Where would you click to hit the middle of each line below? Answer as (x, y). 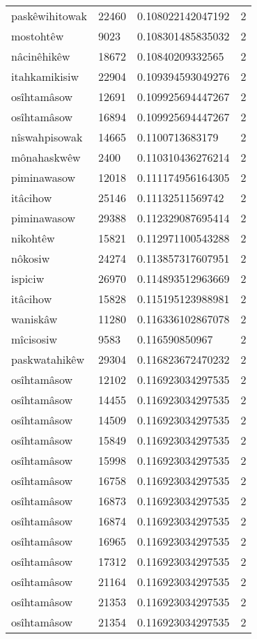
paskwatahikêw (48, 359)
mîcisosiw (34, 339)
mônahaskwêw (46, 157)
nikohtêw (33, 238)
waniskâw (34, 319)
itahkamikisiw (45, 76)
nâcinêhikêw (41, 56)
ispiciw (28, 278)
